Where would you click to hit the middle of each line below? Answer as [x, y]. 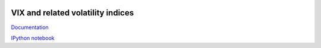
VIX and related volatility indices [72, 13]
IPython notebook [33, 38]
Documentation [30, 27]
